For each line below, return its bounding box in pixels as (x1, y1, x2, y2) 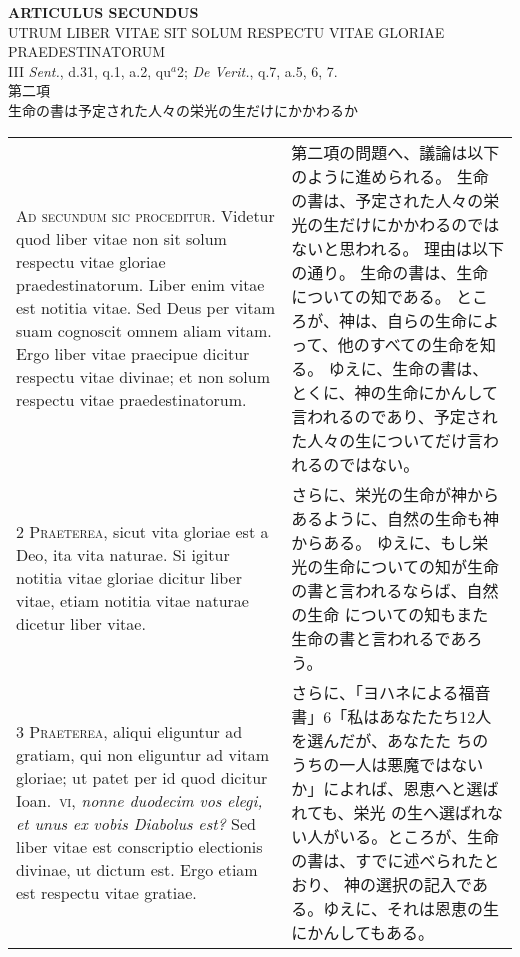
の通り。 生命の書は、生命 (291, 260, 489, 284)
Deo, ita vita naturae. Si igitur (16, 543, 230, 567)
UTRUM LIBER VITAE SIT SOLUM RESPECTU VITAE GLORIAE (8, 21, 445, 42)
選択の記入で (376, 872, 472, 896)
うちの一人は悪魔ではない (291, 752, 484, 776)
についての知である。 (291, 284, 451, 308)
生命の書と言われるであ (291, 626, 467, 650)
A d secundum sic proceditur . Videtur (16, 204, 275, 228)
